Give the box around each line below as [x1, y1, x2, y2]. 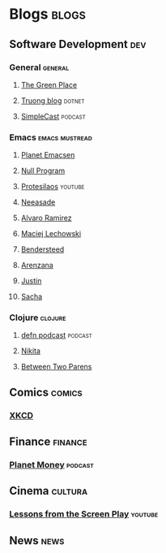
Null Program [20, 166, 66, 175]
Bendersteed [20, 244, 65, 254]
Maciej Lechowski [20, 229, 82, 239]
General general [9, 62, 70, 73]
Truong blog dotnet [20, 95, 85, 106]
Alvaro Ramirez [20, 213, 72, 223]
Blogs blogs [9, 5, 86, 24]
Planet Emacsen [20, 150, 75, 160]
